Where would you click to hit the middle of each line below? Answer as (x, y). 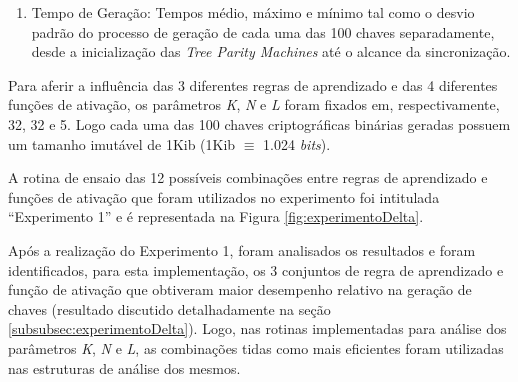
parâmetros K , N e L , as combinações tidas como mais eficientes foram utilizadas (256, 347)
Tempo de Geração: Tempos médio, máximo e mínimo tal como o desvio (253, 12)
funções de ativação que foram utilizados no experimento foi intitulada (224, 196)
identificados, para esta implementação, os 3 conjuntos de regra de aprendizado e (256, 269)
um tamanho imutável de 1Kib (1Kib (122, 143)
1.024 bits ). (297, 143)
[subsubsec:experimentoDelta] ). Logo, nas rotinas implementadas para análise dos (257, 328)
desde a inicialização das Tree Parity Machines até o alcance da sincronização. (271, 51)
